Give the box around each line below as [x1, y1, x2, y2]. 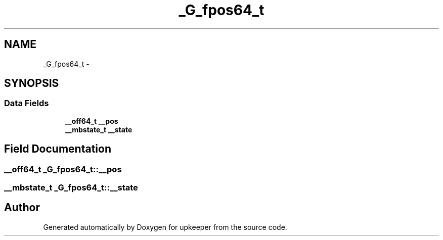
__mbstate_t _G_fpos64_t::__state [4, 182, 138, 193]
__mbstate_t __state [65, 125, 132, 134]
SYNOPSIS [4, 77, 59, 90]
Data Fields [4, 98, 49, 109]
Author [4, 201, 40, 214]
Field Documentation [4, 142, 111, 156]
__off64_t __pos [65, 116, 118, 125]
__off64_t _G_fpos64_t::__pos [4, 164, 122, 174]
